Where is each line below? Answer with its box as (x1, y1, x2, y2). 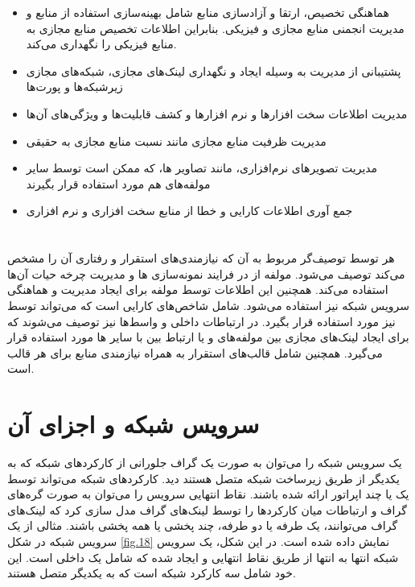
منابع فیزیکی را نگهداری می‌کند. (26, 35, 177, 52)
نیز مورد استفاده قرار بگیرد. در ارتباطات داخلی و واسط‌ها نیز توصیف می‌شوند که (7, 312, 396, 329)
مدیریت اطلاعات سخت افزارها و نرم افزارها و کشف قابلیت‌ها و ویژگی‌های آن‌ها (26, 105, 408, 122)
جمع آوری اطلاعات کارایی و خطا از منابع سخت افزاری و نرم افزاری (26, 202, 353, 219)
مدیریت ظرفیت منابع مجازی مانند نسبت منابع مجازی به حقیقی (26, 132, 327, 149)
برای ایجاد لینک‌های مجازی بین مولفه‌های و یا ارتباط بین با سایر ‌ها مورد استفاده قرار (7, 329, 409, 345)
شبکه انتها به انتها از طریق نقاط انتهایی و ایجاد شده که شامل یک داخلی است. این (7, 548, 399, 565)
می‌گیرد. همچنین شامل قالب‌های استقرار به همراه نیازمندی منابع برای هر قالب (7, 344, 383, 361)
